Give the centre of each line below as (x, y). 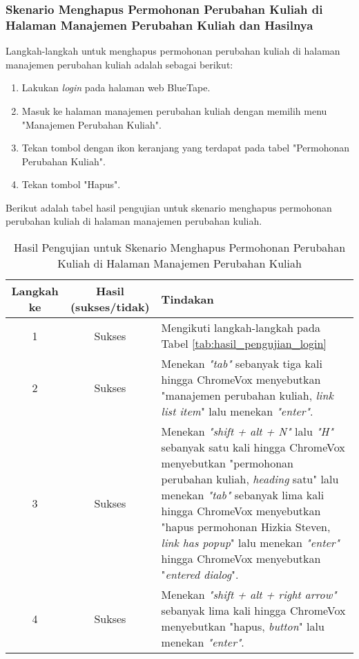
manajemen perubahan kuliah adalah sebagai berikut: (119, 64)
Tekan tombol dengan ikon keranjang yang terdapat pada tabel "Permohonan (186, 148)
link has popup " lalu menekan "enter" (250, 543)
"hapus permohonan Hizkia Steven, (246, 527)
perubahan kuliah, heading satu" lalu (250, 479)
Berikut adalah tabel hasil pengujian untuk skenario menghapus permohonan (169, 207)
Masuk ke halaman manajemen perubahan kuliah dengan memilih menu (174, 110)
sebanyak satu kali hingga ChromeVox (253, 447)
